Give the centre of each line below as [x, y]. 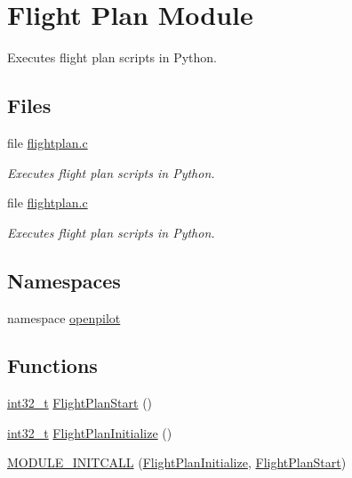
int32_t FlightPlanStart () [80, 403]
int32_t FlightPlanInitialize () [90, 432]
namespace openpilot [64, 317]
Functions [52, 365]
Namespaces [64, 280]
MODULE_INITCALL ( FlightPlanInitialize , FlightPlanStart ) [177, 462]
